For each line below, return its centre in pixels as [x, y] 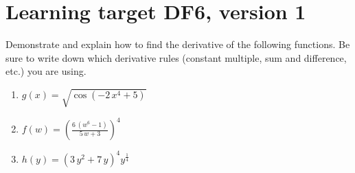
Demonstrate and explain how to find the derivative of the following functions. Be [178, 44]
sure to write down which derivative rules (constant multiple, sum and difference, [176, 57]
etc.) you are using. [46, 71]
